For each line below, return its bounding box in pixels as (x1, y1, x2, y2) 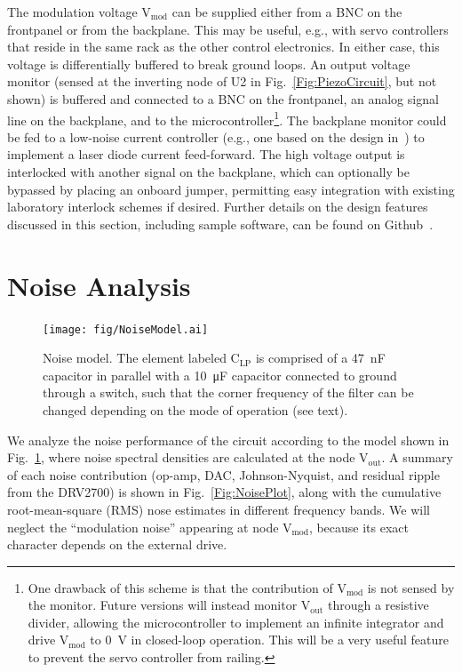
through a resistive (327, 596, 429, 614)
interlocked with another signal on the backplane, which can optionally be (7, 163, 410, 180)
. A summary (381, 448, 453, 467)
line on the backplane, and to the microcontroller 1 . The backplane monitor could (7, 108, 447, 129)
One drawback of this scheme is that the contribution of (28, 578, 333, 596)
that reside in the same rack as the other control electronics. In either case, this (7, 37, 440, 56)
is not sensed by (367, 578, 455, 596)
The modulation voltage (7, 3, 138, 20)
